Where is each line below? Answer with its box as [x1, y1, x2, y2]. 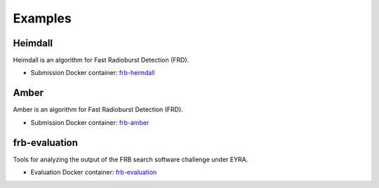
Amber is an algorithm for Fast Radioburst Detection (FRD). [13, 105, 184, 114]
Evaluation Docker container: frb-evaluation [30, 168, 157, 177]
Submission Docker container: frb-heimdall [30, 69, 155, 77]
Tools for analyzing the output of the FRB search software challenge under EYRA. [13, 155, 248, 163]
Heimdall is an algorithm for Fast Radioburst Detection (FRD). [13, 56, 189, 65]
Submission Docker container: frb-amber [30, 118, 149, 126]
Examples [13, 11, 72, 26]
